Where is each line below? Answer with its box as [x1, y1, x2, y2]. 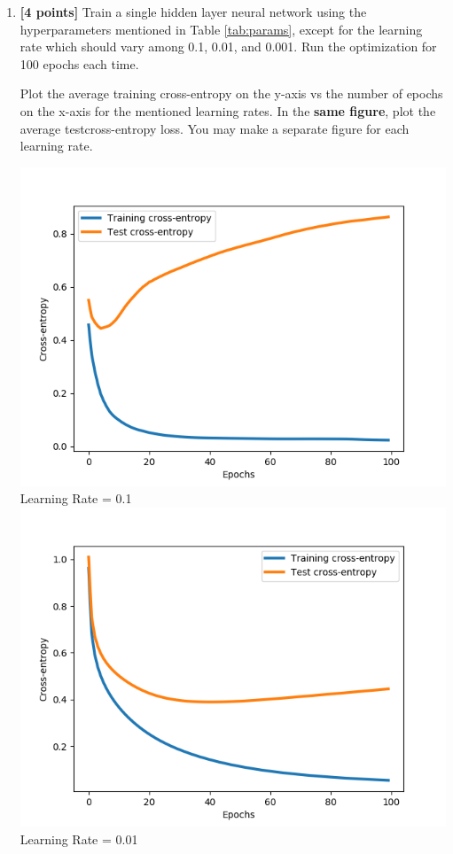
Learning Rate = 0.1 [20, 489, 132, 508]
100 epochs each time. [20, 54, 139, 73]
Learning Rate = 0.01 [20, 829, 138, 848]
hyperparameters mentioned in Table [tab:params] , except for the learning [20, 19, 423, 38]
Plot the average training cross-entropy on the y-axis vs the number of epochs [20, 84, 443, 103]
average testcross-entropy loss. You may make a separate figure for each [20, 119, 410, 137]
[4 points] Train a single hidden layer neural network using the [20, 3, 367, 20]
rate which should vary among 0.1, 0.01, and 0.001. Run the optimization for [20, 37, 437, 56]
